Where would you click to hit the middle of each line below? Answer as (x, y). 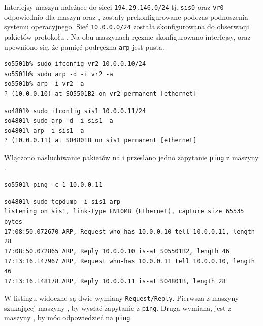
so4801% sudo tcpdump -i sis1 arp (62, 202)
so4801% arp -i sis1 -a (44, 131)
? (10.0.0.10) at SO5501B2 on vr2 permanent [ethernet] (101, 94)
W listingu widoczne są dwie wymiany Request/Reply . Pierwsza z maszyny (122, 298)
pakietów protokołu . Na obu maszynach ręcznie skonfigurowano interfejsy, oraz (127, 36)
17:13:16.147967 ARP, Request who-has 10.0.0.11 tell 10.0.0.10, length (129, 261)
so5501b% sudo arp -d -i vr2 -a (59, 74)
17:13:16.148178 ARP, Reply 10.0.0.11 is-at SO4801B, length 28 (115, 281)
